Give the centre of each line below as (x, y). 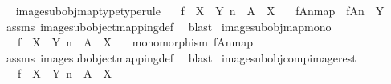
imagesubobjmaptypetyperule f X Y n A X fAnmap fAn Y (200, 10)
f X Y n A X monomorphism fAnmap (135, 42)
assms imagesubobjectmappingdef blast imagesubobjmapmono (169, 26)
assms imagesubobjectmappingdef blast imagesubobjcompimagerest (181, 57)
